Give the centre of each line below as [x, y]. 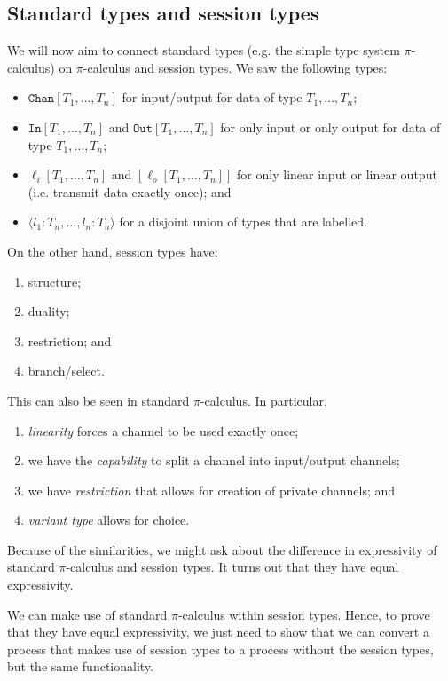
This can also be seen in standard [98, 400]
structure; [55, 281]
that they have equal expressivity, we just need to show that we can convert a [218, 632]
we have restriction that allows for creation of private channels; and [212, 490]
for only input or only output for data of [330, 127]
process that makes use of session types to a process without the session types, [220, 649]
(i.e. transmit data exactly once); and [130, 191]
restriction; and [70, 340]
